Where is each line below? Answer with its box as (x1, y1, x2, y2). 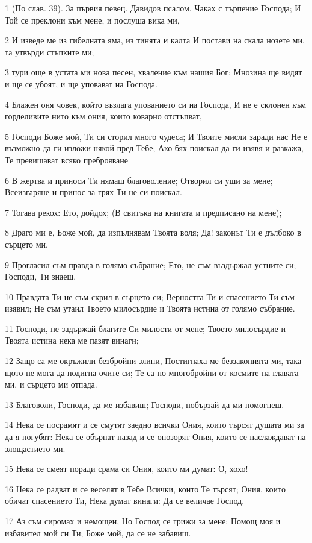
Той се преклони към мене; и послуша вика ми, (5, 13, 180, 26)
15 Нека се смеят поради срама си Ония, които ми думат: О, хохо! (5, 462, 248, 475)
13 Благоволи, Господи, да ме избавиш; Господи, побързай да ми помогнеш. (5, 398, 284, 410)
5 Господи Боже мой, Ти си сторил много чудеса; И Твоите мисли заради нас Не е (5, 130, 308, 142)
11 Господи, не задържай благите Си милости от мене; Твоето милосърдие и (5, 322, 286, 334)
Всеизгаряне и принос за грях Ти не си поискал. (5, 186, 182, 198)
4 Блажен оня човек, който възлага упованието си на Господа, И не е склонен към (5, 98, 307, 110)
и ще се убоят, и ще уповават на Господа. (5, 77, 158, 90)
